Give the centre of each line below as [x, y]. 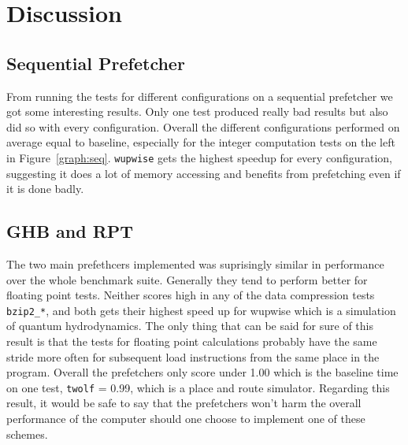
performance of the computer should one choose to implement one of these [186, 419]
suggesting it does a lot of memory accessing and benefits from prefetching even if [204, 173]
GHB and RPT [70, 231]
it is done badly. [45, 189]
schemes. [27, 434]
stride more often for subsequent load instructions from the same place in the [193, 356]
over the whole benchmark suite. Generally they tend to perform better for [187, 279]
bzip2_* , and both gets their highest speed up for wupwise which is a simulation [201, 310]
